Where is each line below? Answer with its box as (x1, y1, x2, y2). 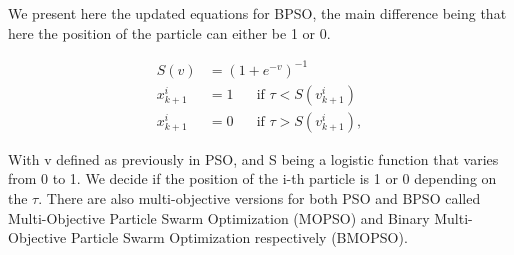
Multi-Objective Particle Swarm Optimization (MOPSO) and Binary (8, 207, 430, 228)
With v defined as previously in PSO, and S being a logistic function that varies (8, 148, 499, 169)
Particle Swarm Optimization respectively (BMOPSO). (70, 227, 408, 248)
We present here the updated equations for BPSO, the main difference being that (8, 3, 507, 23)
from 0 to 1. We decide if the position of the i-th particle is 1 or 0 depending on (8, 168, 497, 189)
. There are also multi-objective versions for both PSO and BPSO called (38, 187, 481, 208)
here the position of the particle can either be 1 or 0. (8, 22, 331, 43)
